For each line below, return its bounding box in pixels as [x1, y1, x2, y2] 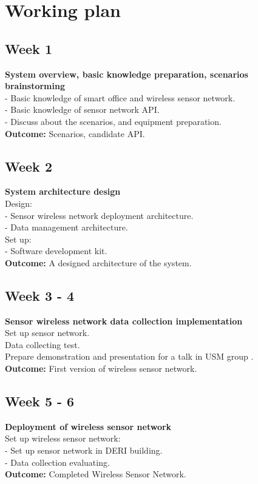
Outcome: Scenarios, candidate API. [5, 127, 145, 139]
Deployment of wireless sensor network [5, 420, 172, 432]
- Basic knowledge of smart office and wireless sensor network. [5, 91, 236, 104]
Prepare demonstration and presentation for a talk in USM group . [5, 350, 254, 363]
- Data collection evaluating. [5, 455, 110, 468]
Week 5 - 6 [5, 392, 75, 411]
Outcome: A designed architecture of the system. [5, 256, 192, 269]
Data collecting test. [5, 338, 80, 351]
